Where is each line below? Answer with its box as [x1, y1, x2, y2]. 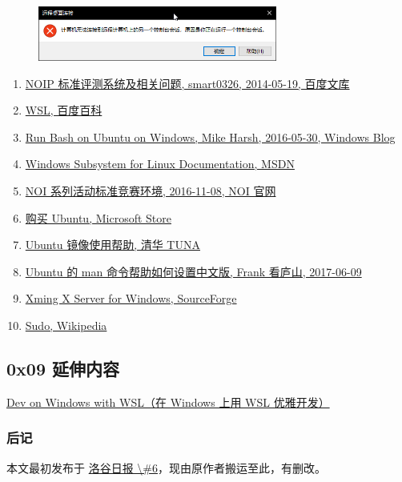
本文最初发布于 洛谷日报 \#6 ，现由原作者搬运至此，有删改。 [6, 459, 326, 476]
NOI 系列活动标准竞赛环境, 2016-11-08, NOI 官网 [25, 183, 276, 199]
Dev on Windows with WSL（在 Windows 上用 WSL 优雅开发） [6, 393, 330, 410]
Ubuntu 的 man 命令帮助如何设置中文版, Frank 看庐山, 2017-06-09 [25, 263, 362, 279]
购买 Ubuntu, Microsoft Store [25, 209, 171, 226]
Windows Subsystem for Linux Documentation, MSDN [25, 155, 295, 172]
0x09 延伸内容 [6, 355, 120, 380]
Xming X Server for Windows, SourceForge [25, 290, 237, 307]
